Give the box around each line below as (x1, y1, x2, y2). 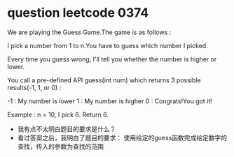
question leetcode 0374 (7, 5, 149, 21)
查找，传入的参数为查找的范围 (17, 142, 104, 151)
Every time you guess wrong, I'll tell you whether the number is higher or (7, 54, 217, 63)
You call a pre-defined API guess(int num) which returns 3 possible (7, 75, 201, 84)
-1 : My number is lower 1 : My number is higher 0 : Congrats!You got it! (7, 96, 212, 105)
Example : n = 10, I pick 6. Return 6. (7, 110, 109, 119)
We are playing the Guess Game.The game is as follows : (7, 28, 172, 36)
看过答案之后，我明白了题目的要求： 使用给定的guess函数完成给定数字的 (17, 133, 228, 142)
